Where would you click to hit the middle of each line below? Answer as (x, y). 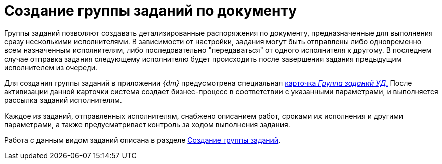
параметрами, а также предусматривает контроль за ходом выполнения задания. (147, 124)
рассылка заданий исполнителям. (63, 100)
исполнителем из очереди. (51, 67)
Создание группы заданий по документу (151, 11)
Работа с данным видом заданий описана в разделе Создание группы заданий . (143, 140)
